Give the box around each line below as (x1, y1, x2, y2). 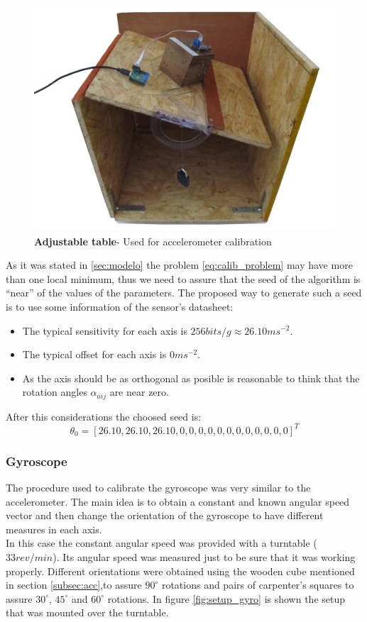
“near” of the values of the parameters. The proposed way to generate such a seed (6, 285, 362, 300)
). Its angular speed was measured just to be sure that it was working (53, 550, 356, 565)
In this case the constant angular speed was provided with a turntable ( (6, 535, 317, 550)
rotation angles (22, 384, 87, 399)
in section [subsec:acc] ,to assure (6, 577, 142, 592)
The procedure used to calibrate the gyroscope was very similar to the (6, 480, 311, 495)
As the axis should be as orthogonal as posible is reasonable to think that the (22, 370, 360, 385)
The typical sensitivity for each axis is (22, 323, 187, 338)
